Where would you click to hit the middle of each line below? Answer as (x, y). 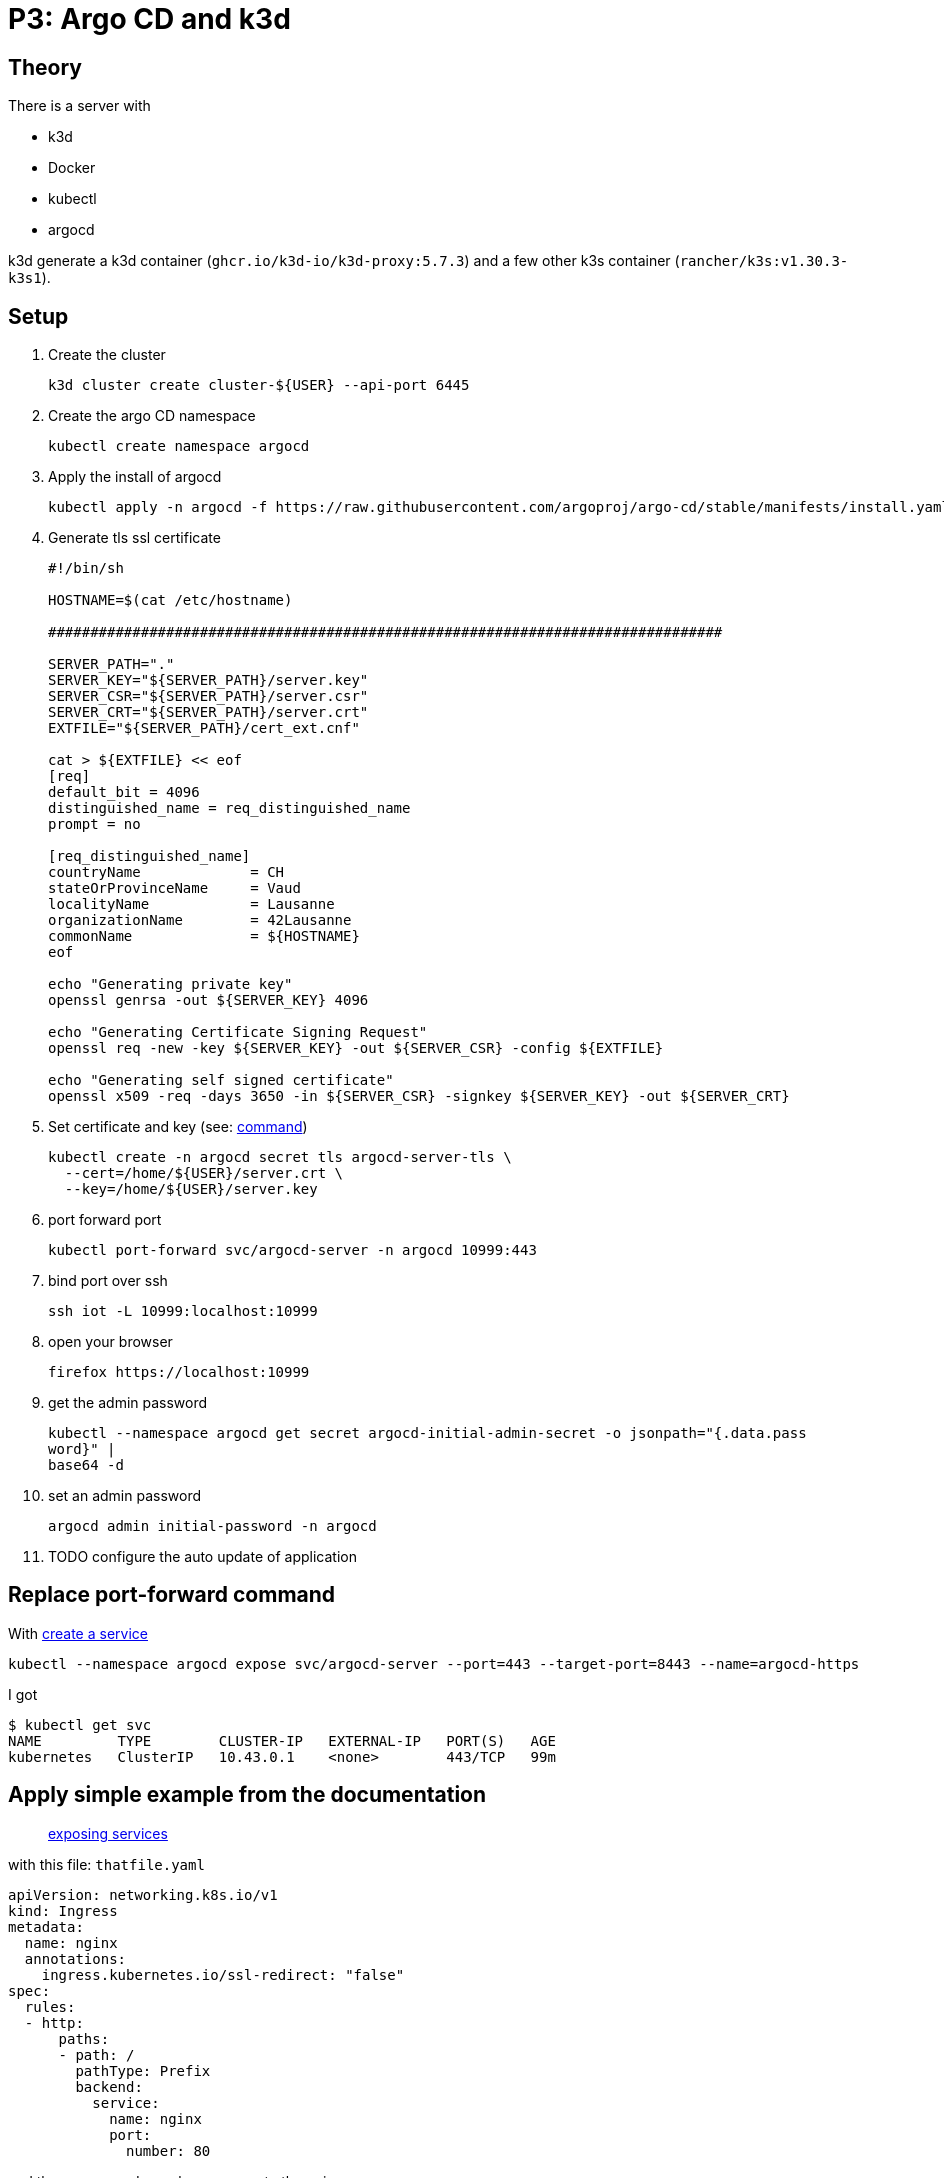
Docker (72, 168)
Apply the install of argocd (135, 477)
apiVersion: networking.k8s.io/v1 (143, 1894)
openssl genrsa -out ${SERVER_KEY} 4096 (208, 1000)
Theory (45, 67)
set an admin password (124, 1496)
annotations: (75, 1958)
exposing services (108, 1833)
